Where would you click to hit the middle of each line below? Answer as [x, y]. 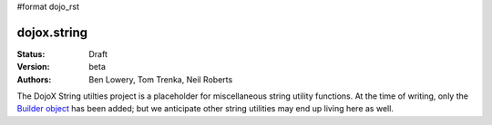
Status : [31, 53]
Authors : [34, 79]
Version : [33, 67]
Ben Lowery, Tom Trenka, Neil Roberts [161, 79]
